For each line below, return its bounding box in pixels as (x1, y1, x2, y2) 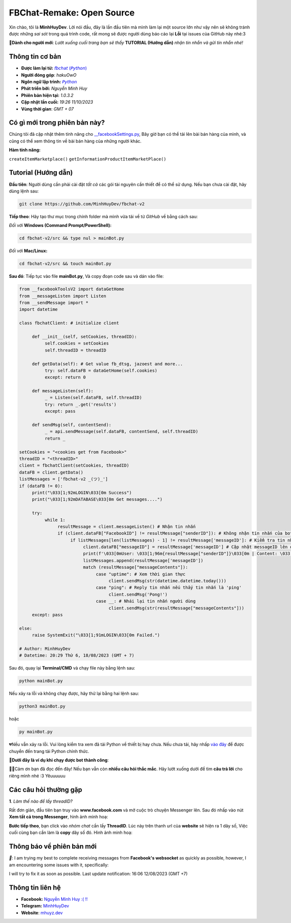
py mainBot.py (19, 729, 53, 734)
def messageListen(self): (32, 388, 94, 394)
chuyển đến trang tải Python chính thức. (9, 748, 90, 754)
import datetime (19, 307, 58, 312)
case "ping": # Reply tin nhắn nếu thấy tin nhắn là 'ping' (96, 585, 242, 590)
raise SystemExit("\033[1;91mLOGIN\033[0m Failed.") (32, 633, 160, 638)
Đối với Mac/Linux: (9, 248, 48, 254)
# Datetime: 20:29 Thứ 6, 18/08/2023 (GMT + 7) (19, 652, 134, 658)
